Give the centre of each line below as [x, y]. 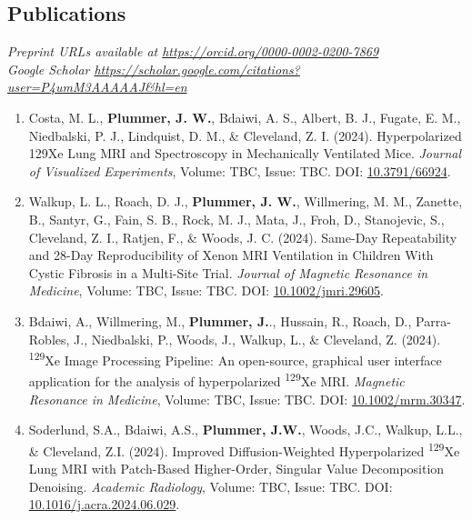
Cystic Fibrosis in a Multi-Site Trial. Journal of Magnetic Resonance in [228, 272]
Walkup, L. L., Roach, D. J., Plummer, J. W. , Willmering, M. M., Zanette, [246, 201]
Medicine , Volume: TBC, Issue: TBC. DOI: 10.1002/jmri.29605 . [206, 290]
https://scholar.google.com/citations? [197, 69]
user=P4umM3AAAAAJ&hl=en [97, 87]
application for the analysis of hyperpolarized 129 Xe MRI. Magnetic [216, 380]
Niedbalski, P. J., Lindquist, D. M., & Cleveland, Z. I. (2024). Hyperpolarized [245, 135]
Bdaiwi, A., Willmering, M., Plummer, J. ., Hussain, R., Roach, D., [220, 320]
